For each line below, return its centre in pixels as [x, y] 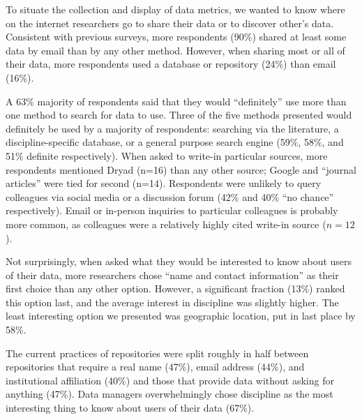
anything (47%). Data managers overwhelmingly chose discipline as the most [169, 394]
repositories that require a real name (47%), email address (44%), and [155, 367]
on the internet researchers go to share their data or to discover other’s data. [170, 23]
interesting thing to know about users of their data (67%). [130, 408]
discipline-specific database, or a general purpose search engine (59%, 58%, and [175, 142]
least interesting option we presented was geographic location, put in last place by [181, 316]
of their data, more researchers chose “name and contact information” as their [172, 275]
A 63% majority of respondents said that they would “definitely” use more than [176, 101]
